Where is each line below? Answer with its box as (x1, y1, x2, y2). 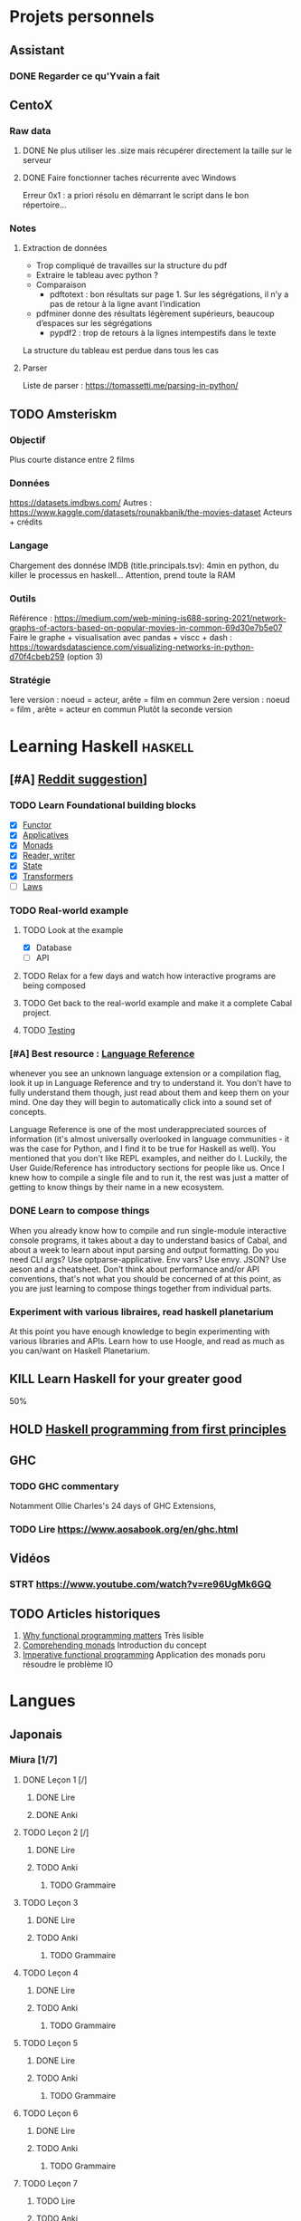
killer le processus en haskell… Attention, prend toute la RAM (9, 569, 236, 581)
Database (35, 942, 72, 953)
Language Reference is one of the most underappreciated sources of (9, 1124, 267, 1135)
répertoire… (22, 199, 67, 210)
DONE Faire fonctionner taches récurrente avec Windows (22, 172, 237, 183)
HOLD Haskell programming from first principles (9, 1422, 287, 1437)
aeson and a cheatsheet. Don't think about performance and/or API (9, 1264, 260, 1274)
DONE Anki (35, 1809, 79, 1820)
